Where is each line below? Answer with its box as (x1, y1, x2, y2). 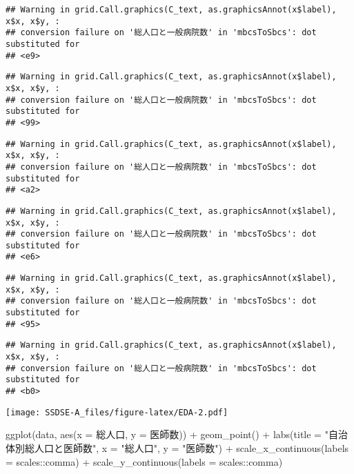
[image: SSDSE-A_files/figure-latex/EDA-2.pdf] (6, 407, 228, 417)
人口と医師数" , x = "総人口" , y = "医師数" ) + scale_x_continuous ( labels (34, 440, 349, 455)
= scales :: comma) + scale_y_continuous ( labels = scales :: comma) (6, 454, 283, 468)
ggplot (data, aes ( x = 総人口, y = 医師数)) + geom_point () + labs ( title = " (6, 427, 328, 442)
